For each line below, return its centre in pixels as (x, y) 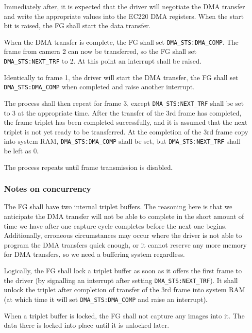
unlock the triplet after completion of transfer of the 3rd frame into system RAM (125, 290)
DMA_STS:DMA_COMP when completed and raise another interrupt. (99, 87)
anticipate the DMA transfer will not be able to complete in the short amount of (124, 216)
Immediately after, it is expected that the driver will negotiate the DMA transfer (125, 6)
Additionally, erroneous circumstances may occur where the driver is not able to (123, 235)
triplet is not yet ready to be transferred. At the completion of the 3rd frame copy (126, 131)
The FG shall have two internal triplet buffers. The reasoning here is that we (118, 207)
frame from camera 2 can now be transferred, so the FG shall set (101, 51)
